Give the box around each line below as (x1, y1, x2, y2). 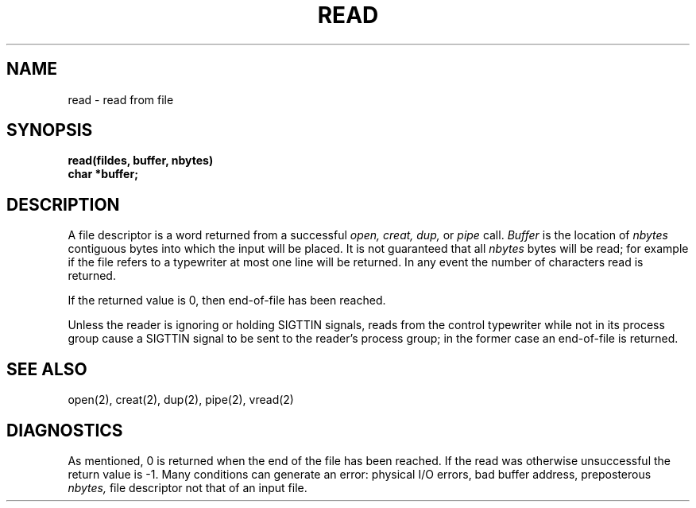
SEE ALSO (6, 359, 87, 379)
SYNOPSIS (6, 120, 93, 141)
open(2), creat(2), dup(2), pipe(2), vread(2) (68, 393, 294, 407)
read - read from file (68, 92, 174, 107)
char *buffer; (68, 167, 138, 181)
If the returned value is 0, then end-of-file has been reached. (68, 293, 386, 308)
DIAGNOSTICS (6, 420, 123, 440)
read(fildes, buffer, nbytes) (68, 153, 214, 168)
